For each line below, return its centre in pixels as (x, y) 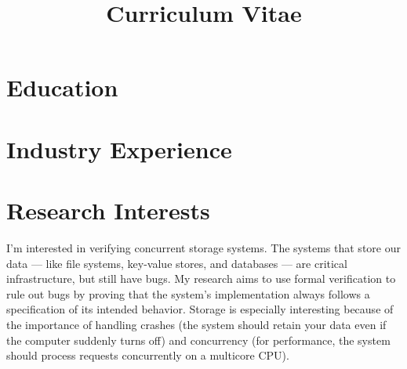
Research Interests (108, 210)
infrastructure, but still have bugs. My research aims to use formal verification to (201, 279)
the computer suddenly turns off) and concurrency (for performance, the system (198, 340)
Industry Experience (119, 148)
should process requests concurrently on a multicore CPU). (148, 355)
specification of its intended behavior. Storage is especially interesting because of (200, 309)
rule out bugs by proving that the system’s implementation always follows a (188, 293)
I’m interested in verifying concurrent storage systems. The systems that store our (203, 248)
